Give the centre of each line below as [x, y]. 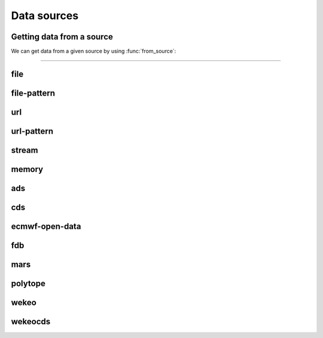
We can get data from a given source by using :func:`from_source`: [94, 51]
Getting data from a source [62, 37]
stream [25, 150]
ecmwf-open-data [46, 226]
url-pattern [32, 131]
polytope [28, 284]
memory [27, 169]
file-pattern [33, 93]
